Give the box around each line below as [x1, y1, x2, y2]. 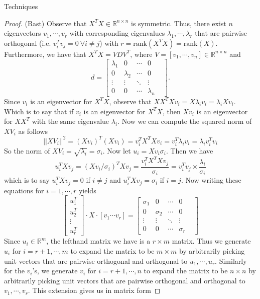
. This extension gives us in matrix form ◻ [28, 285, 161, 295]
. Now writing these [181, 175, 241, 185]
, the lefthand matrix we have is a [46, 236, 151, 246]
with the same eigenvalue [32, 116, 109, 126]
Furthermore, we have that [4, 48, 86, 59]
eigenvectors [4, 28, 41, 38]
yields [78, 185, 96, 195]
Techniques [4, 1, 38, 11]
